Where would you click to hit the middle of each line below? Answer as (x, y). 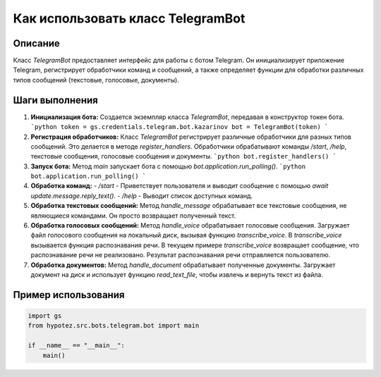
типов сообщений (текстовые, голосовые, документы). (96, 80)
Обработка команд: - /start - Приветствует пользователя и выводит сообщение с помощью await (180, 186)
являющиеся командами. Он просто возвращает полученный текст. (133, 216)
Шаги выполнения (55, 100)
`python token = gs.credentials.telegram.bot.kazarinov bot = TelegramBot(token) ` (180, 127)
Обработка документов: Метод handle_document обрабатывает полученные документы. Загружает (183, 265)
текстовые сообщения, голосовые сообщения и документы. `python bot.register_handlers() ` (183, 156)
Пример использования (69, 295)
